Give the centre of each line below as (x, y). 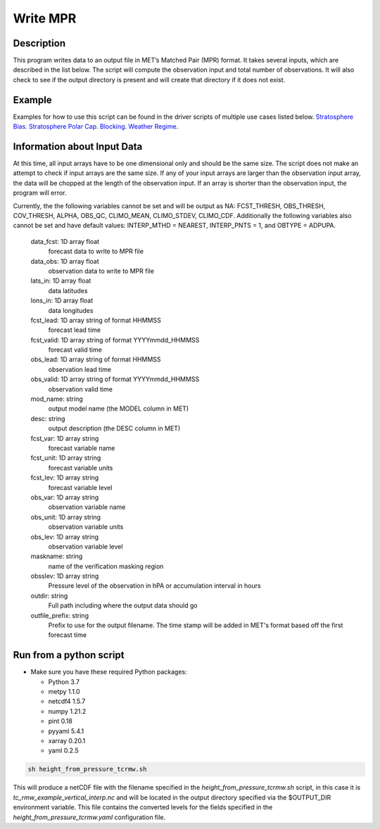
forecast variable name (82, 448)
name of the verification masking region (106, 566)
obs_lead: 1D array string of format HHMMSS (96, 359)
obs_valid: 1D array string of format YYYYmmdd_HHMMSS (115, 379)
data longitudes (71, 310)
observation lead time (80, 369)
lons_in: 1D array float (62, 301)
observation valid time (80, 389)
